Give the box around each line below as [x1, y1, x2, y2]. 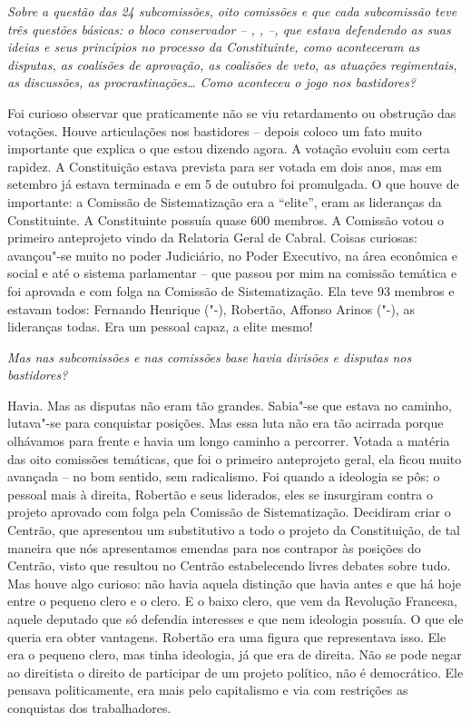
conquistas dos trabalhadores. [7, 698, 172, 717]
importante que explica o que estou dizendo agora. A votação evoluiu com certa [7, 139, 450, 158]
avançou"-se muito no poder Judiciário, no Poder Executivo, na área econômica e [7, 245, 458, 264]
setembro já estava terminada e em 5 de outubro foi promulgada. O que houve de [7, 174, 459, 193]
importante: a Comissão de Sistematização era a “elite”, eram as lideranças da [7, 192, 442, 211]
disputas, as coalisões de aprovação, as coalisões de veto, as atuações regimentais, [7, 54, 457, 74]
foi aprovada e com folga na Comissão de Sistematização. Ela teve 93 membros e [7, 281, 455, 300]
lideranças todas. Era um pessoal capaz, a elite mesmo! [7, 317, 313, 336]
